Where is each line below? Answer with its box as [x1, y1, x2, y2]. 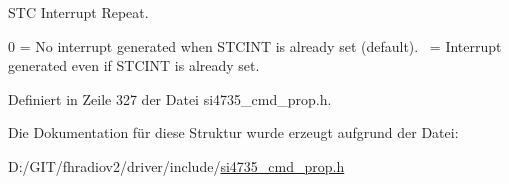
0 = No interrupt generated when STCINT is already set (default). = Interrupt [8, 35, 502, 56]
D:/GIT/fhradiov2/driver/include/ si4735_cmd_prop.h [8, 155, 345, 176]
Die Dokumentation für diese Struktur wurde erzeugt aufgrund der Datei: [8, 122, 459, 143]
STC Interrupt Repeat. [8, 2, 149, 22]
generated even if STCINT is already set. [8, 55, 260, 76]
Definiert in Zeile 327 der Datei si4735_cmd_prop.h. [8, 88, 332, 109]
